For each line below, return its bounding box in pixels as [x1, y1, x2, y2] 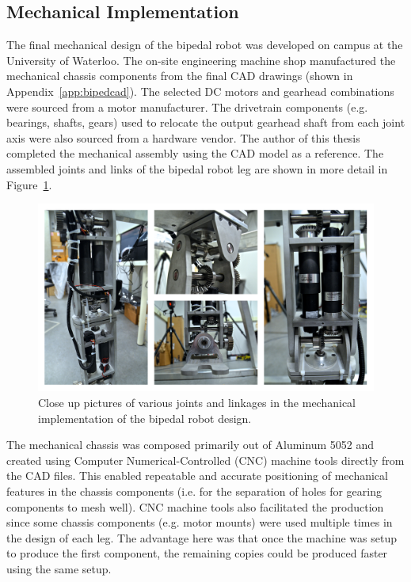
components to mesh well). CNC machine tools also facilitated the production [6, 498, 384, 515]
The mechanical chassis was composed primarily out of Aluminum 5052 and [6, 436, 374, 453]
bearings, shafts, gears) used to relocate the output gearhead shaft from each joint [6, 114, 405, 131]
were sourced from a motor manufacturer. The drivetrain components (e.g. [6, 98, 368, 115]
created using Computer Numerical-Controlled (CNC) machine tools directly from [6, 451, 405, 468]
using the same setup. [6, 560, 112, 576]
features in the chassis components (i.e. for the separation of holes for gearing [6, 482, 382, 499]
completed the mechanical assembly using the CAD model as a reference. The [6, 145, 384, 162]
